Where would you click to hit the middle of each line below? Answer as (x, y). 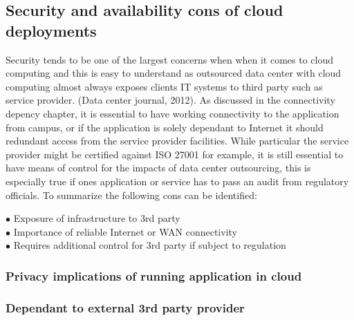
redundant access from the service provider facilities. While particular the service (177, 141)
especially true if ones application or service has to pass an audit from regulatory (177, 181)
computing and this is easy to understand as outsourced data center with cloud (174, 73)
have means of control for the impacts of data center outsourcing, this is (158, 168)
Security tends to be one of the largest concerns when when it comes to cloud (170, 59)
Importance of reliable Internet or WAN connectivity (125, 231)
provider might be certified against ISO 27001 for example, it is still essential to (175, 154)
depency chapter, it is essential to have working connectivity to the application (173, 113)
